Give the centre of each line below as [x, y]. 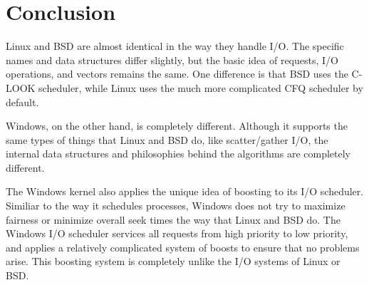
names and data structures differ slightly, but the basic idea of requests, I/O [172, 59]
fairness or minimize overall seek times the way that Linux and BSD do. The [173, 219]
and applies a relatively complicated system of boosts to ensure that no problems [183, 247]
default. [22, 102]
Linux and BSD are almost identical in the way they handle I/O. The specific [175, 46]
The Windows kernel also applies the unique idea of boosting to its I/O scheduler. [185, 191]
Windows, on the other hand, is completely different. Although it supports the [177, 126]
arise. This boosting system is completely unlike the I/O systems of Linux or [173, 261]
